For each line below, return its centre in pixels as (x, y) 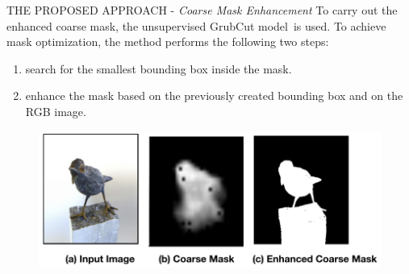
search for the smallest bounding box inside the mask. (159, 68)
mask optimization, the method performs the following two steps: (168, 42)
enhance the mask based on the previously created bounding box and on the (214, 95)
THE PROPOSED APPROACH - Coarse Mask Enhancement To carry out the (202, 10)
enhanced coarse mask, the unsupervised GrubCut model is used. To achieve (196, 25)
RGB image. (56, 111)
